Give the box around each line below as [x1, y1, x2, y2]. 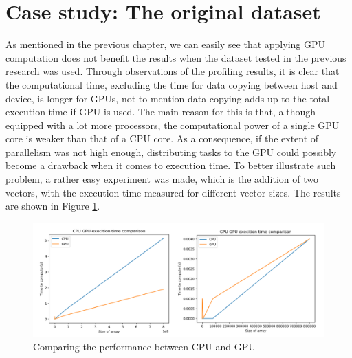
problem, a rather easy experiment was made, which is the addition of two [5, 172, 318, 186]
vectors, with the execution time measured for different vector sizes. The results [5, 185, 341, 199]
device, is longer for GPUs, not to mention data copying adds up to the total [5, 91, 330, 105]
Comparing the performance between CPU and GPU [33, 339, 256, 353]
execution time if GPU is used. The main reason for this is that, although [5, 104, 316, 119]
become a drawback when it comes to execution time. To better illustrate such [5, 158, 336, 172]
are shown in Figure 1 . [5, 199, 100, 213]
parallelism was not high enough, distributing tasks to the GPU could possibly [5, 144, 337, 159]
